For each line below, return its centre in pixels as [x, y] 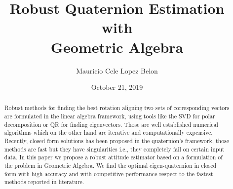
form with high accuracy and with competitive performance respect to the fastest [109, 173]
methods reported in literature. [44, 182]
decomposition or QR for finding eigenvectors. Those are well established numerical [111, 124]
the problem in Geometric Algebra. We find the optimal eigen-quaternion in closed [110, 166]
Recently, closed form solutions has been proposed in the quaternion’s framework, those [117, 141]
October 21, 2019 [117, 87]
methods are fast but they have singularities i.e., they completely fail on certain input [114, 149]
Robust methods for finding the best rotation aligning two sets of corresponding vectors [117, 108]
